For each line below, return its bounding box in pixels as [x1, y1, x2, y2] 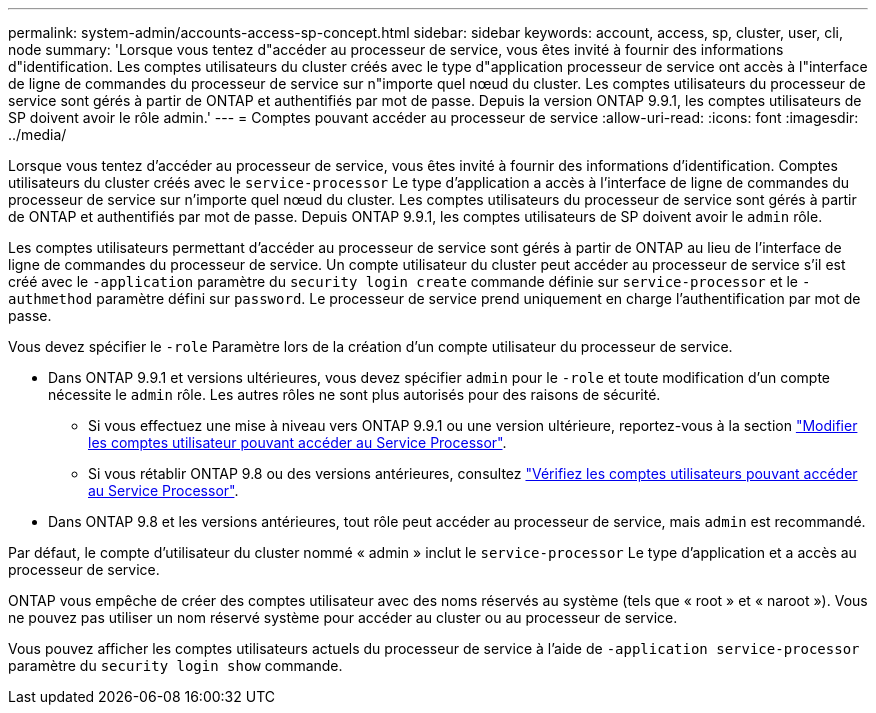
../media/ [8, 126, 67, 143]
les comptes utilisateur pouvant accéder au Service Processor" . [88, 434, 507, 451]
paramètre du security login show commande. [8, 657, 343, 674]
